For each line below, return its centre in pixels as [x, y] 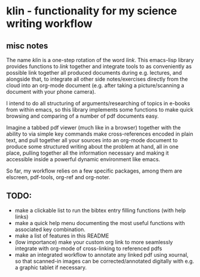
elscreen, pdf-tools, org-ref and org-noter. [58, 177]
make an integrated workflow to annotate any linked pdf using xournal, [102, 254]
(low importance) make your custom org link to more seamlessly [94, 242]
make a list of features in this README [62, 236]
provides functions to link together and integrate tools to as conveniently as [99, 66]
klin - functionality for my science [92, 11]
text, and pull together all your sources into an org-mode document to [92, 140]
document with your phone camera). [51, 92]
